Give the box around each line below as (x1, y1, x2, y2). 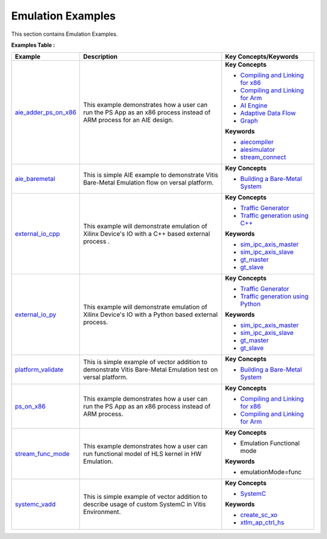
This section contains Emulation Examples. (11, 30, 118, 38)
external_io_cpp (15, 229, 61, 238)
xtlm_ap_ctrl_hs (240, 518, 285, 527)
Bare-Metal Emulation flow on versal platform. (82, 178, 214, 187)
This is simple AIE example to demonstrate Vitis (82, 171, 219, 179)
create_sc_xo (240, 510, 278, 519)
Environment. (82, 507, 121, 516)
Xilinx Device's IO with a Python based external (82, 310, 218, 319)
